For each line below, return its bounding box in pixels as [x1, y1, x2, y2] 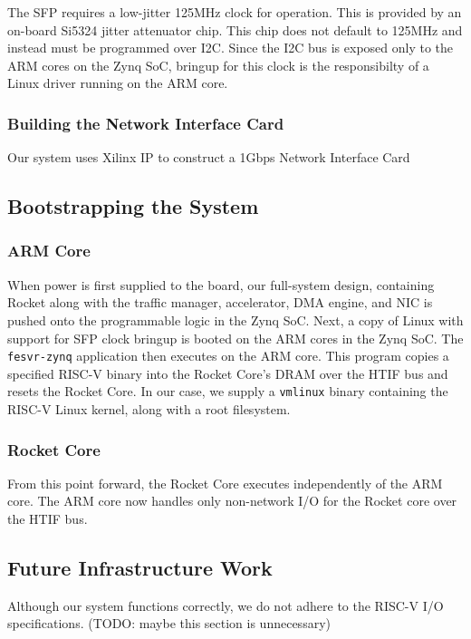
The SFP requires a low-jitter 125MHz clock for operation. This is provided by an [7, 3, 462, 21]
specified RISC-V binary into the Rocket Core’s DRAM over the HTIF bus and [7, 363, 448, 382]
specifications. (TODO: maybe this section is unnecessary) [7, 614, 331, 633]
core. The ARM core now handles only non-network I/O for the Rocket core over [7, 491, 457, 510]
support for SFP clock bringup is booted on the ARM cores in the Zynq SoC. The [7, 328, 464, 347]
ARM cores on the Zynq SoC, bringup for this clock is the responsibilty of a [7, 55, 429, 74]
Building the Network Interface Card [7, 111, 284, 134]
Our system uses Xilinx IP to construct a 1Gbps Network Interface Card [7, 148, 410, 167]
